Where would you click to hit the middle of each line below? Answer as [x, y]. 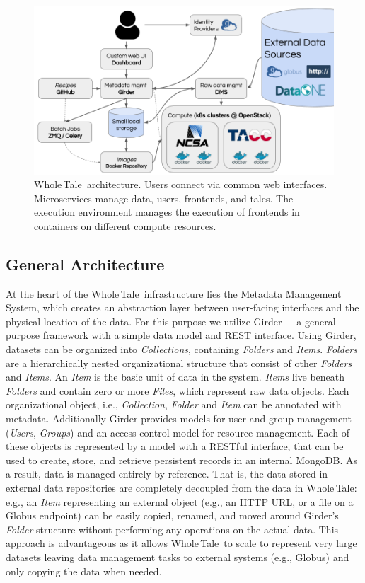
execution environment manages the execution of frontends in [167, 212]
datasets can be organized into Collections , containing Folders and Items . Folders [181, 349]
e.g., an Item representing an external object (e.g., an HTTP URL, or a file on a [180, 501]
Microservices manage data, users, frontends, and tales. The [164, 198]
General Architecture [85, 264]
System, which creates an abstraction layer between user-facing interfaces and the [182, 307]
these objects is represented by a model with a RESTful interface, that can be [175, 446]
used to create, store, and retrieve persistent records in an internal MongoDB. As [181, 460]
